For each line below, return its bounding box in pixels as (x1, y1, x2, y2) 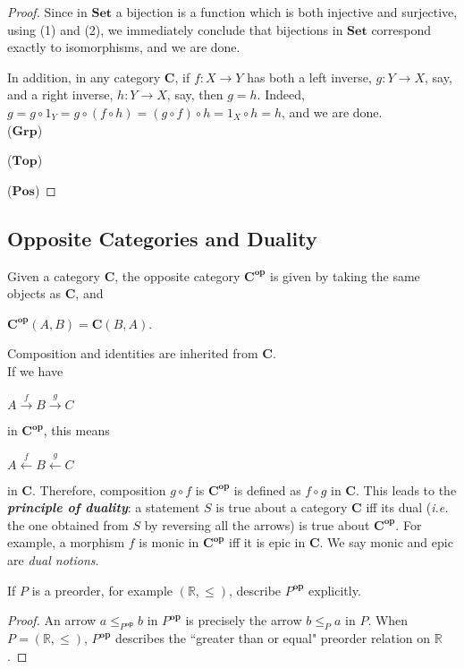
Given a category (7, 266, 100, 285)
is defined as (233, 480, 301, 499)
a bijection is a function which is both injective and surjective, (115, 3, 458, 21)
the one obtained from (7, 515, 129, 534)
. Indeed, (257, 85, 305, 104)
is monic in (139, 533, 199, 552)
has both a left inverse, (247, 67, 372, 86)
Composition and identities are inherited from (7, 344, 258, 363)
